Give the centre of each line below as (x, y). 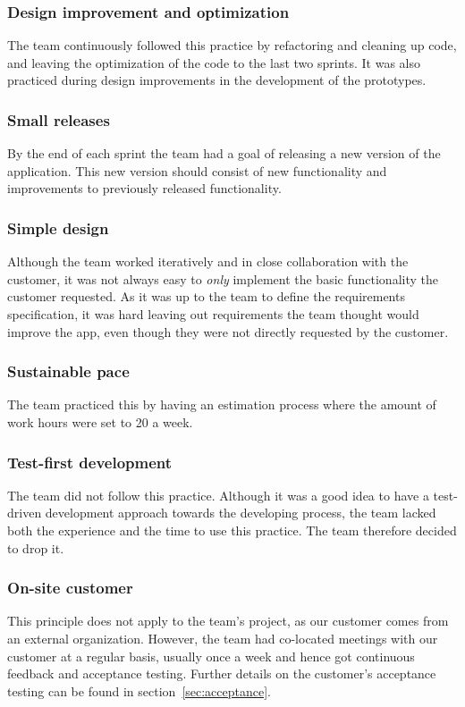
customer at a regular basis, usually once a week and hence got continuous (211, 656)
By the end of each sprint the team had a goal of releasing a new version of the (224, 153)
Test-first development (90, 462)
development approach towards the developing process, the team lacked (241, 513)
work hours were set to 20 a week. (100, 422)
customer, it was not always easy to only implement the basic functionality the (223, 278)
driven (25, 513)
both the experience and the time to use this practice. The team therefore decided (232, 530)
